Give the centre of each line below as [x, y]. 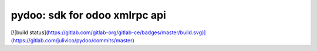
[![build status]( [29, 32]
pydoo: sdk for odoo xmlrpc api [89, 15]
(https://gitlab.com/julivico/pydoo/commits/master [72, 40]
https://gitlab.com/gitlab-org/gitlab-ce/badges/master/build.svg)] [127, 32]
